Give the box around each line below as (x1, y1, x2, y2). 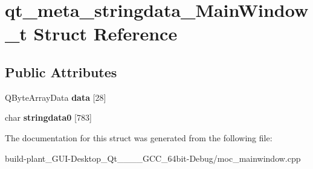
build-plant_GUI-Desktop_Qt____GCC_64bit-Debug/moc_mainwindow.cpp (5, 151, 301, 164)
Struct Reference (33, 21, 178, 46)
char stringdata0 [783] (5, 111, 92, 124)
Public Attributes (5, 62, 117, 81)
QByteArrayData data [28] (5, 91, 106, 103)
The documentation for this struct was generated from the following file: (5, 131, 273, 144)
